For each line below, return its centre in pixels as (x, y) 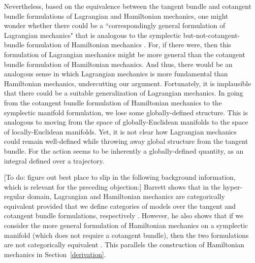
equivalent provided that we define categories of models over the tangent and (120, 206)
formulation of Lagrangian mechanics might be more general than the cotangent (125, 54)
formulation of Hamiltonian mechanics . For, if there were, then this (129, 45)
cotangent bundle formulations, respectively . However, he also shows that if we (124, 215)
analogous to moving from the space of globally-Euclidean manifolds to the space (126, 122)
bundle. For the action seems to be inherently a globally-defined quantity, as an (124, 150)
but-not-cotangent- (212, 35)
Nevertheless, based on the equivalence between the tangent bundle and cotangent (128, 6)
